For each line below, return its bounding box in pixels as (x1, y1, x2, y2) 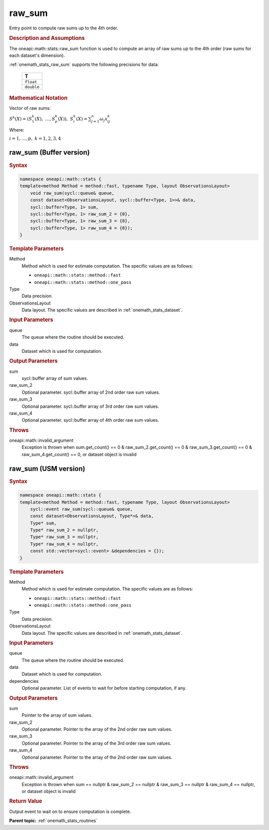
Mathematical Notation (9, 94, 68, 101)
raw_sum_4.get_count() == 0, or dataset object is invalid (21, 451, 137, 457)
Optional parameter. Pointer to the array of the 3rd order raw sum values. (21, 740, 172, 746)
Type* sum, (30, 520, 57, 526)
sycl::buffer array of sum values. (21, 375, 88, 381)
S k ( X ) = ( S (9, 115, 32, 122)
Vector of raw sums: (9, 105, 51, 111)
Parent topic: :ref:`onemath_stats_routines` (9, 818, 98, 824)
